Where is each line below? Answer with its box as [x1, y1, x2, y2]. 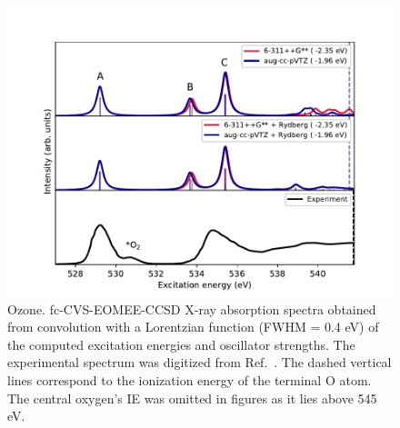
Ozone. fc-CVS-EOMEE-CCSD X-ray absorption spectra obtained [7, 299, 376, 318]
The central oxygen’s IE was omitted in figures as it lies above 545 [7, 388, 377, 407]
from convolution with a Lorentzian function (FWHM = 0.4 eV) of [7, 317, 379, 336]
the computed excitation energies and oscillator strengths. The [7, 334, 355, 353]
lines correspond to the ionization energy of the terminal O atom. [7, 370, 372, 389]
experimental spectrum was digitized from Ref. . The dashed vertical [7, 353, 392, 372]
